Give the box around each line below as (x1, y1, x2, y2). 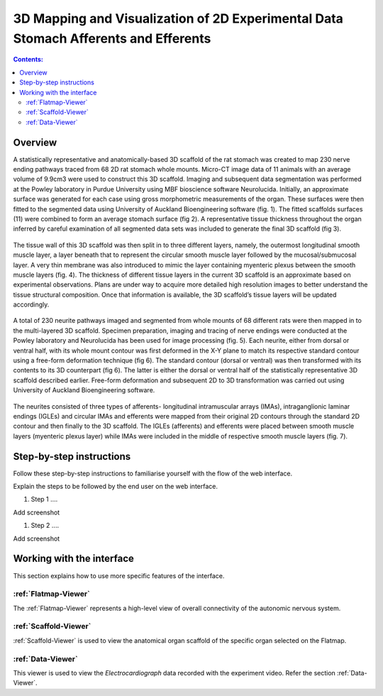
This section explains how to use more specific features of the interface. (13, 571, 225, 580)
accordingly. (13, 300, 50, 309)
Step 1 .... (30, 495, 58, 504)
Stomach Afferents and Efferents (13, 31, 211, 46)
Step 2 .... (30, 521, 60, 530)
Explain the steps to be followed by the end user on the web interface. (13, 482, 218, 491)
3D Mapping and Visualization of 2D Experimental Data (13, 11, 344, 26)
